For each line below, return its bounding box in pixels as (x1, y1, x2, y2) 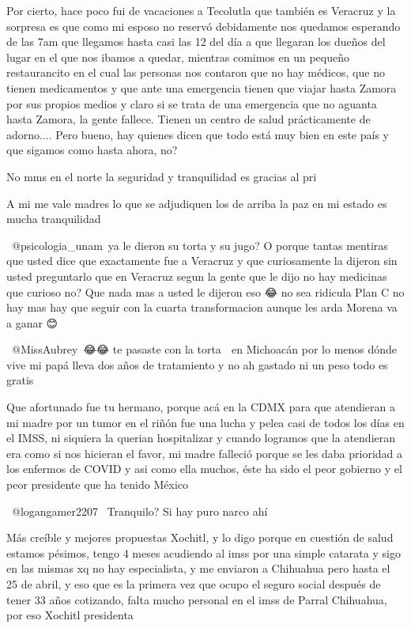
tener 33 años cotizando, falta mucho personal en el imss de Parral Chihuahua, (6, 591, 387, 607)
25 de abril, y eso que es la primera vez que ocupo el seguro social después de (6, 576, 381, 592)
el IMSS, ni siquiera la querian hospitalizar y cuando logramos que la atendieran (6, 429, 396, 446)
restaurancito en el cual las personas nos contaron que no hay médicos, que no (6, 64, 385, 81)
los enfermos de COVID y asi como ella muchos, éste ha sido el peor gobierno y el (6, 460, 402, 477)
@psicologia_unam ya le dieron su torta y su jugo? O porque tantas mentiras (11, 236, 388, 253)
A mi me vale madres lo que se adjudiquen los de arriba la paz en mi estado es (6, 195, 387, 211)
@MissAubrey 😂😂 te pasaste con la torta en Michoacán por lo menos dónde (11, 341, 398, 358)
